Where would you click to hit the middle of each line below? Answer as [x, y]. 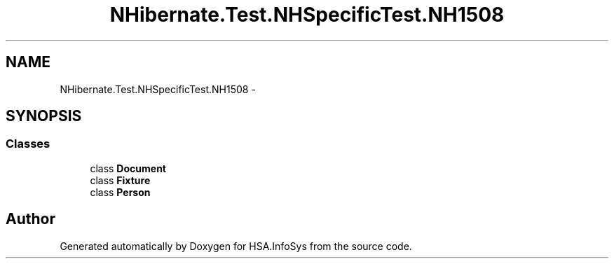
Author [30, 219]
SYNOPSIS [44, 116]
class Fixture [120, 180]
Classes [28, 144]
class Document [128, 168]
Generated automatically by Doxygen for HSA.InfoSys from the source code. [236, 246]
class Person [120, 192]
